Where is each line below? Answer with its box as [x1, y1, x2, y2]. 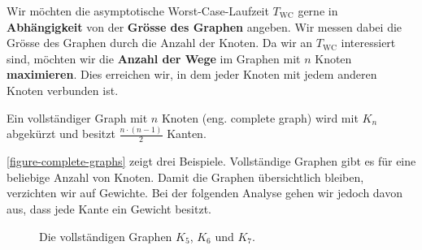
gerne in [298, 2, 338, 19]
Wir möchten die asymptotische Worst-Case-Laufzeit [7, 2, 269, 19]
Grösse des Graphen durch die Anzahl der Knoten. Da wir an [7, 34, 313, 51]
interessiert [341, 34, 396, 51]
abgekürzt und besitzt [7, 125, 115, 142]
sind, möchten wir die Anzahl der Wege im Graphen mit [7, 50, 301, 67]
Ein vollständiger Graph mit [7, 109, 148, 126]
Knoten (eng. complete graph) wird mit [161, 109, 359, 126]
